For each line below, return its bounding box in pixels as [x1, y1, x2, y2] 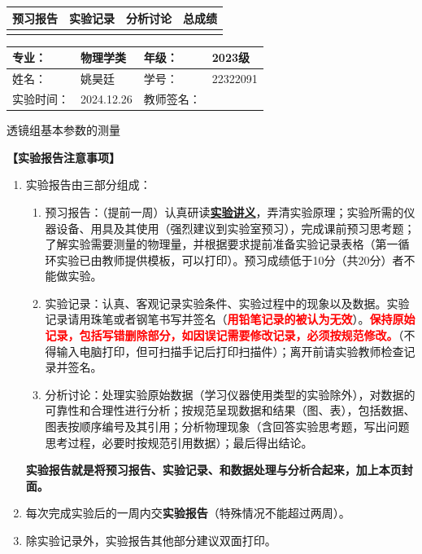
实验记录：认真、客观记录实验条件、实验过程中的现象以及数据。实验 [45, 294, 410, 311]
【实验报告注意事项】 [7, 148, 120, 165]
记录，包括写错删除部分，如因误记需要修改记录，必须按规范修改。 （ [45, 327, 404, 344]
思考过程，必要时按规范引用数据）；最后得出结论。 [45, 433, 313, 451]
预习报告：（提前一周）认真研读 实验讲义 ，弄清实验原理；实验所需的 [45, 203, 404, 220]
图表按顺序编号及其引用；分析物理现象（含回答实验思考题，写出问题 [45, 418, 410, 435]
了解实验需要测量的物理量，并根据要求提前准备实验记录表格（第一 [45, 235, 398, 253]
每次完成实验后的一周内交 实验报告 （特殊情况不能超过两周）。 [25, 504, 350, 521]
